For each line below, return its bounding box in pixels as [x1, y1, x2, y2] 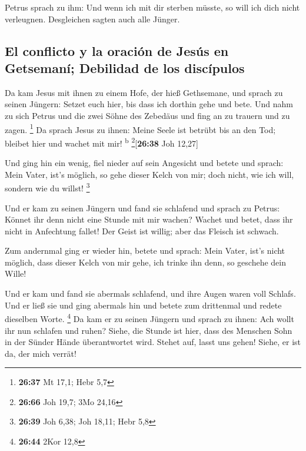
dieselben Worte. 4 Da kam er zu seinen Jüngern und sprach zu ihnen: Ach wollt [5, 311, 294, 324]
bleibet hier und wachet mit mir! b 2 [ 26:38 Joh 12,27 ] [5, 135, 198, 149]
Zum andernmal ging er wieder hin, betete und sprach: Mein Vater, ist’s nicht [5, 244, 285, 257]
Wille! [5, 267, 26, 280]
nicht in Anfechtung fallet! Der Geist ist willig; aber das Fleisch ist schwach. [5, 224, 279, 237]
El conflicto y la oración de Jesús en [5, 41, 229, 59]
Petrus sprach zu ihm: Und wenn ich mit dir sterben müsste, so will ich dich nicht [5, 1, 300, 13]
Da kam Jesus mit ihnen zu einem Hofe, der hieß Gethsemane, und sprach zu [5, 86, 283, 98]
